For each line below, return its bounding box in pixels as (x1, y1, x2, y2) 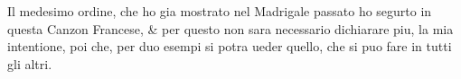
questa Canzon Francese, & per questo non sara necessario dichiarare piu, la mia (7, 19, 454, 38)
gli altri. (7, 54, 52, 73)
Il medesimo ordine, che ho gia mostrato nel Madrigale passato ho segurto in (7, 2, 432, 20)
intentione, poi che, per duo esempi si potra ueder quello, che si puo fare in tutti (7, 37, 452, 56)
